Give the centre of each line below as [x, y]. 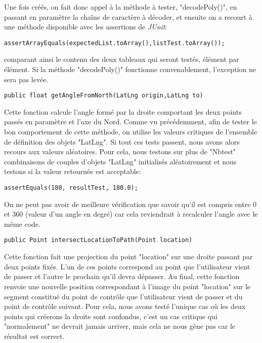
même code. [22, 224]
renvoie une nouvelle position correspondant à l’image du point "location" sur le [127, 286]
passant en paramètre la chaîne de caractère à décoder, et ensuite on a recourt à [128, 16]
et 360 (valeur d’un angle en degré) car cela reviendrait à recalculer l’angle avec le [131, 214]
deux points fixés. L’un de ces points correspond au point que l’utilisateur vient [127, 266]
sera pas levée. [26, 79]
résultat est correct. [34, 336]
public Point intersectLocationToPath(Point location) [98, 240]
